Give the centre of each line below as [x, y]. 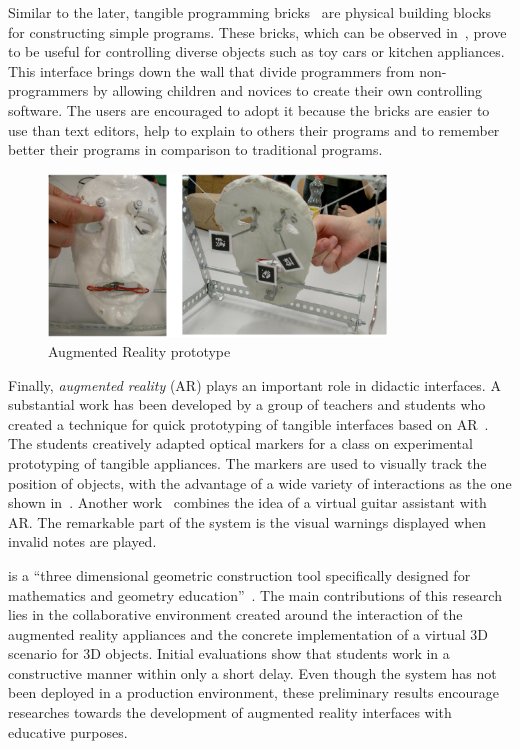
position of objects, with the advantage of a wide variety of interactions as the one [260, 482]
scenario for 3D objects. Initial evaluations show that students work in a [229, 653]
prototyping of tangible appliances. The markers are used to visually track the [247, 462]
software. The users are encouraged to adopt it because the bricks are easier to [249, 109]
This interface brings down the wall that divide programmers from [211, 70]
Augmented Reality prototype [139, 350]
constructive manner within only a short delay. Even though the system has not [252, 672]
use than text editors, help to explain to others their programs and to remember [254, 129]
